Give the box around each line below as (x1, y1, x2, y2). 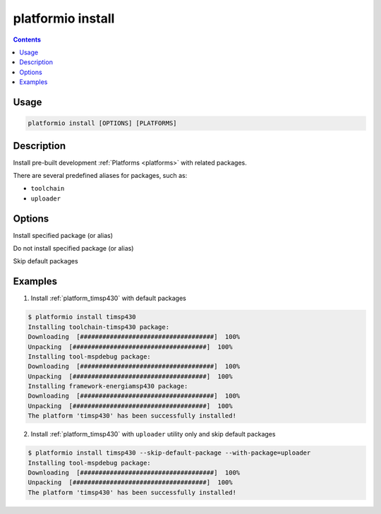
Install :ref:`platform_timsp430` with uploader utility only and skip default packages (30, 430, 276, 438)
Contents (13, 35, 42, 44)
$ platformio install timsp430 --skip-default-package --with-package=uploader (28, 449, 311, 457)
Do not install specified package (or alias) (13, 244, 134, 253)
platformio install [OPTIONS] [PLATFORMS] (28, 119, 177, 127)
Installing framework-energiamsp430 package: (28, 382, 188, 390)
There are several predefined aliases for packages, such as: (13, 172, 188, 179)
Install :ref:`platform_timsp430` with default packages (30, 294, 187, 303)
